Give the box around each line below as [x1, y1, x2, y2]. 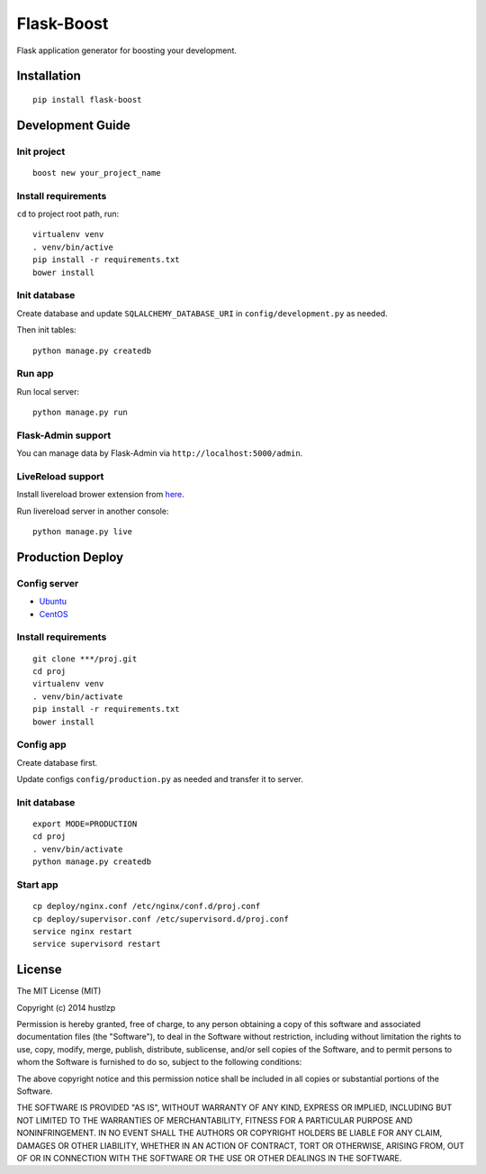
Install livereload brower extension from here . [16, 489, 184, 500]
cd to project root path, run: [16, 208, 120, 220]
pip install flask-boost [32, 95, 142, 105]
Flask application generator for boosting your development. [16, 45, 238, 56]
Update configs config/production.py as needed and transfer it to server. [16, 774, 303, 785]
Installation [16, 68, 81, 84]
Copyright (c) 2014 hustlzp [16, 1002, 116, 1013]
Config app [16, 739, 67, 751]
